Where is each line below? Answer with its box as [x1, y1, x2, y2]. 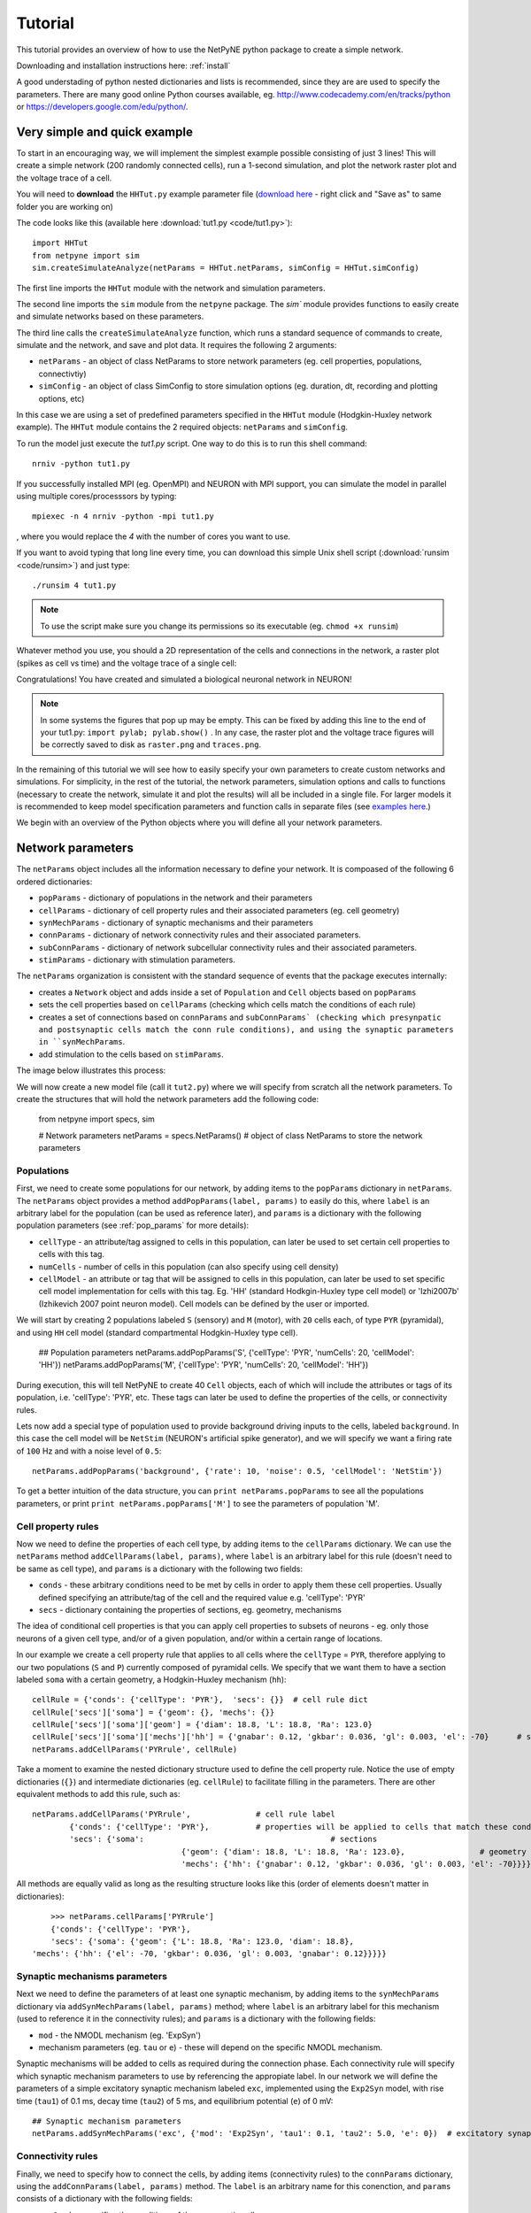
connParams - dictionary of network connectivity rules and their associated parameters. [38, 929, 362, 940]
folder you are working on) [16, 201, 114, 212]
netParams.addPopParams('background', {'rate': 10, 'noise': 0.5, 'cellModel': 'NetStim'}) [32, 1466, 442, 1477]
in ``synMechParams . [38, 1037, 126, 1047]
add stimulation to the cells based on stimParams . [38, 1049, 225, 1060]
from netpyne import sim [32, 251, 140, 260]
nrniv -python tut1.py [32, 459, 131, 469]
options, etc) [38, 393, 85, 404]
